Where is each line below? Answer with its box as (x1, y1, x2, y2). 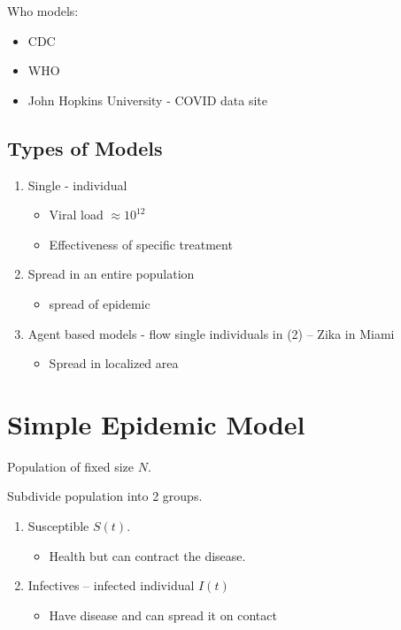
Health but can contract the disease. (49, 546, 246, 565)
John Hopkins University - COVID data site (27, 90, 267, 109)
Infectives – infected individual (27, 576, 195, 595)
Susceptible (27, 517, 89, 535)
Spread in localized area (49, 354, 179, 373)
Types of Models (7, 134, 163, 161)
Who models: (7, 2, 79, 19)
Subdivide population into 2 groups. (7, 487, 203, 505)
